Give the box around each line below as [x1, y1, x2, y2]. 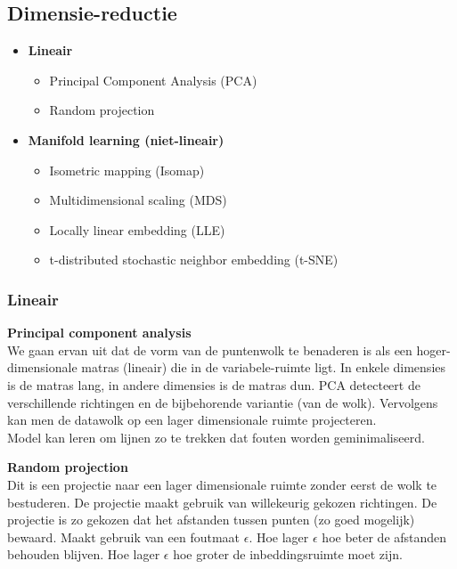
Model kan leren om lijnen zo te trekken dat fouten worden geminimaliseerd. [7, 427, 425, 446]
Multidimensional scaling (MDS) [49, 191, 227, 209]
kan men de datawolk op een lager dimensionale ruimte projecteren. [7, 410, 377, 429]
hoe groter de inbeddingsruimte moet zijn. [173, 545, 403, 564]
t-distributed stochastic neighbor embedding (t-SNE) [49, 250, 339, 269]
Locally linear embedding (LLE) [49, 220, 225, 239]
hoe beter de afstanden [322, 527, 447, 546]
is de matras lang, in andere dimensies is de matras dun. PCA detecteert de [7, 375, 420, 394]
